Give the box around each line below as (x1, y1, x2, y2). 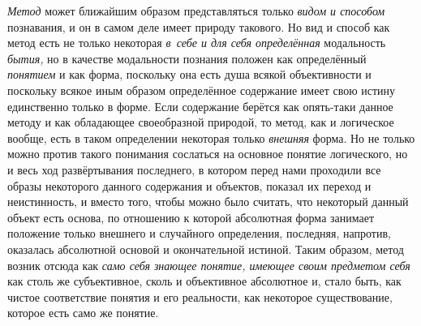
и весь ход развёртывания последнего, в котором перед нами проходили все (7, 161, 381, 178)
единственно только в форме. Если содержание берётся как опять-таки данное (7, 97, 393, 114)
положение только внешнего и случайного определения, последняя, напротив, (7, 225, 391, 242)
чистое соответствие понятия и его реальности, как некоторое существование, (7, 288, 393, 305)
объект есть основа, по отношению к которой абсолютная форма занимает (7, 208, 375, 225)
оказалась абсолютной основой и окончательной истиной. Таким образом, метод (7, 240, 404, 257)
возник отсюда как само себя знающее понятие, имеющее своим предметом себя (7, 256, 410, 273)
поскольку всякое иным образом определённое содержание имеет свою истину (7, 81, 396, 98)
